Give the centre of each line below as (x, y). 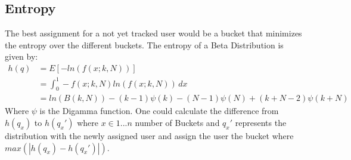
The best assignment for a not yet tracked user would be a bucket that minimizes (153, 33)
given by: (21, 56)
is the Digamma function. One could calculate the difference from (159, 111)
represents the (261, 122)
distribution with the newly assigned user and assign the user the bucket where (149, 135)
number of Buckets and (177, 122)
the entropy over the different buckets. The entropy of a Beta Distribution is (144, 44)
